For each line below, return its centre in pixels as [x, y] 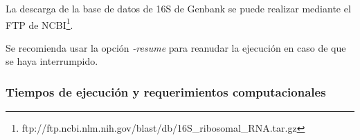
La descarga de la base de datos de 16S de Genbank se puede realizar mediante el [178, 8]
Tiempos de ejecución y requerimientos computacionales [166, 91]
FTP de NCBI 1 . [39, 23]
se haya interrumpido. [52, 61]
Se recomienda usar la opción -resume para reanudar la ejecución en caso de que [176, 47]
